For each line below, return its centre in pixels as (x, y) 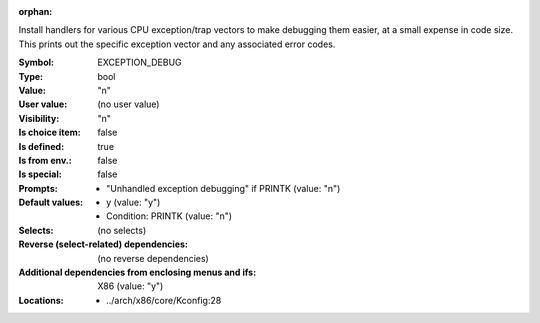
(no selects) (122, 230)
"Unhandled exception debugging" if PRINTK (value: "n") (223, 188)
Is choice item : (49, 132)
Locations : (41, 300)
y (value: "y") (133, 202)
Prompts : (38, 188)
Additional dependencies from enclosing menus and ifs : (137, 272)
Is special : (40, 174)
